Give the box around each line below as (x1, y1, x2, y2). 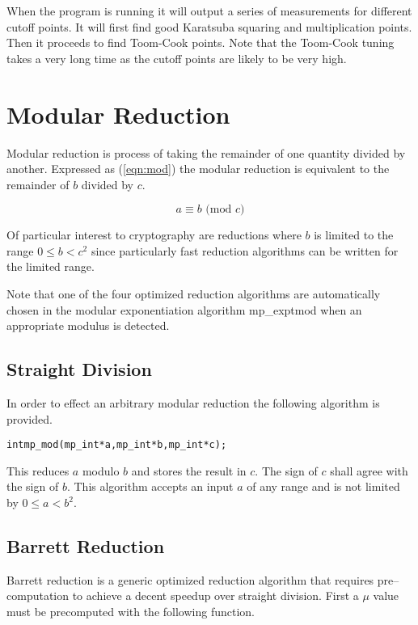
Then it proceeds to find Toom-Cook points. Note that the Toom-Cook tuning (6, 34, 395, 51)
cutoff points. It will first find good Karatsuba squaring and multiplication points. (6, 18, 412, 35)
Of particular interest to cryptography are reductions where (6, 226, 302, 243)
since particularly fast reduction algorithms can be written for (91, 242, 399, 259)
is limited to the (314, 226, 394, 243)
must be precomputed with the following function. (6, 603, 255, 620)
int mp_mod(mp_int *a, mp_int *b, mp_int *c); (6, 439, 227, 451)
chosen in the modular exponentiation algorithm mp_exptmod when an (6, 301, 362, 318)
